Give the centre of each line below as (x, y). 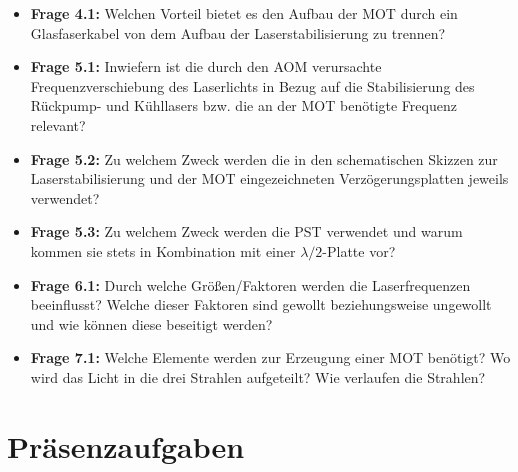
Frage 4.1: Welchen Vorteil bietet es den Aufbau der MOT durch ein (244, 13)
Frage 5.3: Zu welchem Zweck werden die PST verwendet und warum (246, 231)
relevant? (58, 124)
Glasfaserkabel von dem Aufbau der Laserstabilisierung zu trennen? (238, 32)
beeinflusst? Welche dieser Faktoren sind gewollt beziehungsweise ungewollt (261, 304)
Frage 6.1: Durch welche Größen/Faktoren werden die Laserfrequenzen (250, 284)
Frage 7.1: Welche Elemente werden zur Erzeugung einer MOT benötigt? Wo (270, 357)
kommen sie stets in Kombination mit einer (163, 250)
